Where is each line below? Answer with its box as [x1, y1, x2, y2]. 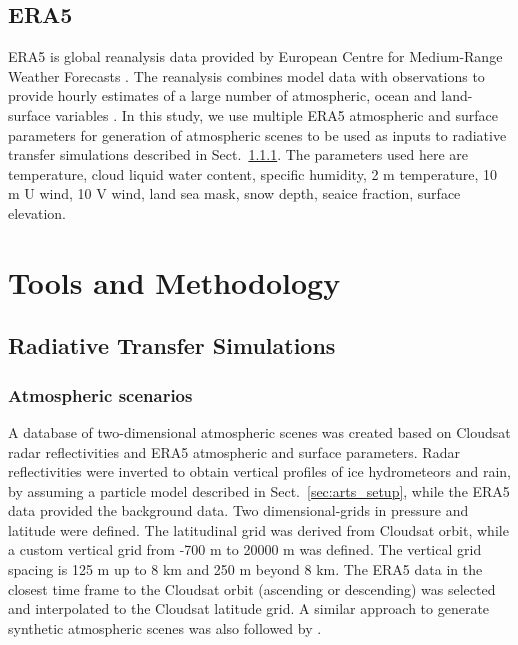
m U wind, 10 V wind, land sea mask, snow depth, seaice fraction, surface [8, 183, 461, 204]
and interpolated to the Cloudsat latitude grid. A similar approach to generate [8, 598, 490, 619]
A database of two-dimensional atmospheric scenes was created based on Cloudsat [8, 421, 511, 442]
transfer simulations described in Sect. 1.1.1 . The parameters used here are [8, 144, 469, 165]
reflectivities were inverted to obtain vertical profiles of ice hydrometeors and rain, [8, 461, 511, 482]
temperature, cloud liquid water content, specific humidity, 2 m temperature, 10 [8, 163, 498, 184]
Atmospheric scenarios [8, 382, 193, 407]
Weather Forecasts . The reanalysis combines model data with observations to [8, 65, 485, 86]
